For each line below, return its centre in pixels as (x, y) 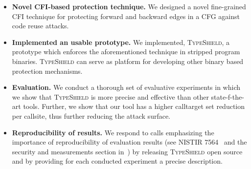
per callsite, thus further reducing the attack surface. (91, 116)
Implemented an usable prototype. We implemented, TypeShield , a (121, 42)
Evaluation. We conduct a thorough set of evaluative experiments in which (126, 87)
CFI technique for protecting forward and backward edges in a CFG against (126, 16)
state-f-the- (228, 96)
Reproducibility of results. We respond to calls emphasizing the (113, 132)
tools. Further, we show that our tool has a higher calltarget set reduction (134, 106)
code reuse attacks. (40, 26)
